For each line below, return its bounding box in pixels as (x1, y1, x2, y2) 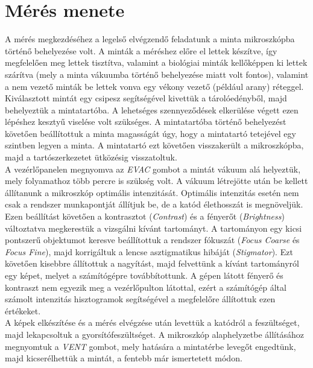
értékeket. (5, 304, 41, 317)
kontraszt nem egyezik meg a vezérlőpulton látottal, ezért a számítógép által (5, 281, 286, 293)
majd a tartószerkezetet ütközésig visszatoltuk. (5, 151, 177, 163)
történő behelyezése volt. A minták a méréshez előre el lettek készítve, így (5, 44, 277, 57)
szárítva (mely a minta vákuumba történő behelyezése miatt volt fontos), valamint (5, 68, 309, 80)
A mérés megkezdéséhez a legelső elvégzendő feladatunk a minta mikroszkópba (5, 33, 295, 45)
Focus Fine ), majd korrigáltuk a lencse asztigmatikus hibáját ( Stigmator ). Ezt (5, 245, 293, 258)
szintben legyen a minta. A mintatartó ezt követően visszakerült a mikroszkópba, (5, 139, 304, 151)
